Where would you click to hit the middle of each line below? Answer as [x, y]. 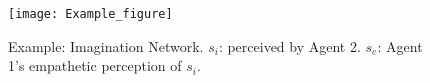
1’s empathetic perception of [95, 65]
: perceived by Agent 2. [289, 45]
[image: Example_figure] [90, 14]
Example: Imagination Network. [106, 45]
